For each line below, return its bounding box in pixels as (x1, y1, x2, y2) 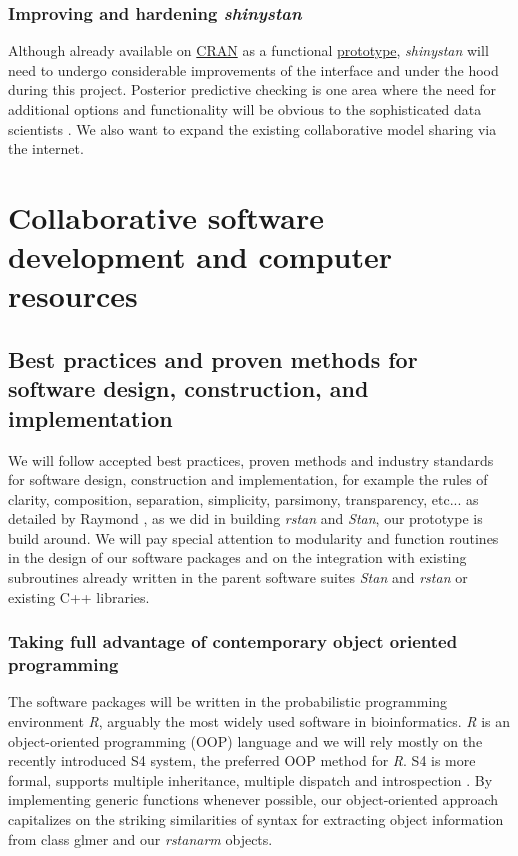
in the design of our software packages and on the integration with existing (8, 547, 467, 568)
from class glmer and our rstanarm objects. (8, 828, 273, 849)
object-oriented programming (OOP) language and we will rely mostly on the (8, 730, 483, 751)
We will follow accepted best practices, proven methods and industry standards (8, 449, 494, 470)
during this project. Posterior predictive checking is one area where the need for (8, 79, 497, 100)
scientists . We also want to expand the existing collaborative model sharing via (8, 118, 497, 139)
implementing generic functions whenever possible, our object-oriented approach (8, 789, 499, 810)
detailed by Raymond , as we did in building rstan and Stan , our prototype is (8, 508, 483, 529)
